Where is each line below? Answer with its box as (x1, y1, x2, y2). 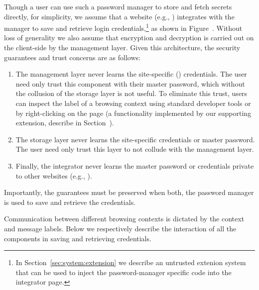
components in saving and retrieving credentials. (4, 233, 151, 243)
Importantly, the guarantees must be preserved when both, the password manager (4, 187, 254, 197)
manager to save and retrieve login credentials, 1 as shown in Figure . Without (4, 21, 243, 33)
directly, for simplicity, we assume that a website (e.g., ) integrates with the (4, 11, 235, 21)
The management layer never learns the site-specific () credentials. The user (15, 69, 247, 79)
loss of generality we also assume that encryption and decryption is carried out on (4, 32, 254, 43)
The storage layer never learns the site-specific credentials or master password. (15, 134, 255, 144)
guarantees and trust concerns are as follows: (4, 52, 140, 62)
